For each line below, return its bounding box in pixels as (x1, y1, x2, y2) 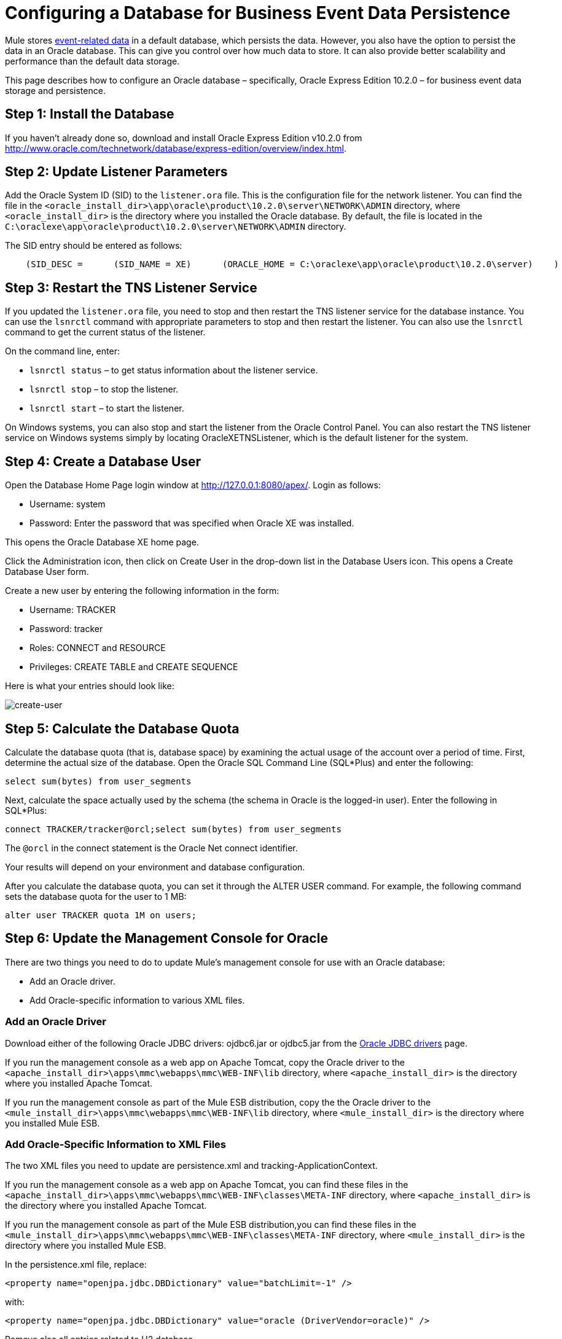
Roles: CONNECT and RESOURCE (29, 642, 166, 654)
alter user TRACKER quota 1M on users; (5, 910, 197, 920)
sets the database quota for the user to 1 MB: (5, 891, 187, 902)
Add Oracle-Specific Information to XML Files (5, 1138, 226, 1150)
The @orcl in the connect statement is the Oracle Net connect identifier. (5, 842, 298, 853)
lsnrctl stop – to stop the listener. (29, 384, 179, 395)
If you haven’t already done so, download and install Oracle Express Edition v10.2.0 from (5, 132, 362, 143)
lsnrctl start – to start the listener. (29, 403, 184, 414)
